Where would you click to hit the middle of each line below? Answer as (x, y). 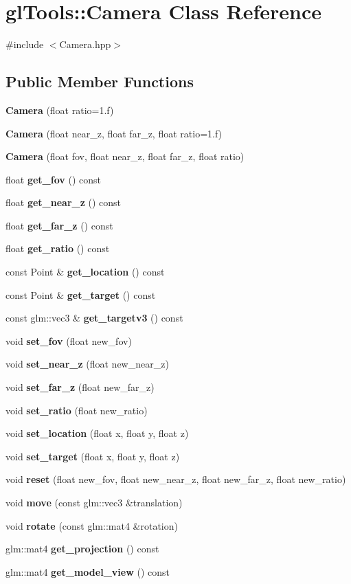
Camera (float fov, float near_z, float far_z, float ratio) (125, 156)
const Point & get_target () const (81, 294)
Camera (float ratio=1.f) (60, 110)
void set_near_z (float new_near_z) (87, 364)
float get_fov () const (53, 179)
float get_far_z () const (59, 225)
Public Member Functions (100, 81)
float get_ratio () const (58, 248)
